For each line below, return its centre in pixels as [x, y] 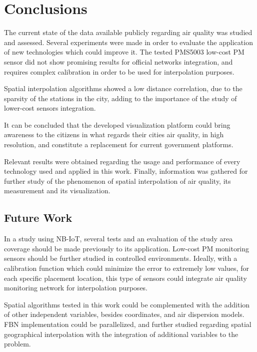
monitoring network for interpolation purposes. [76, 288]
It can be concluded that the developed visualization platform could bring [117, 124]
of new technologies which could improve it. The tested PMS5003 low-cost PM [124, 52]
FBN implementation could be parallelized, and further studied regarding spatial [128, 324]
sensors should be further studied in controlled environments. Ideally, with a [121, 258]
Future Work [38, 218]
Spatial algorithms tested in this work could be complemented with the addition [127, 304]
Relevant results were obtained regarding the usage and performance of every [122, 161]
